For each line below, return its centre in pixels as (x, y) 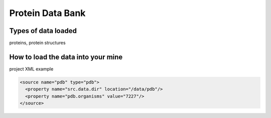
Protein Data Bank (47, 13)
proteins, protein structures (37, 43)
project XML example (31, 69)
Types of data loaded (43, 31)
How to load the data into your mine (66, 57)
